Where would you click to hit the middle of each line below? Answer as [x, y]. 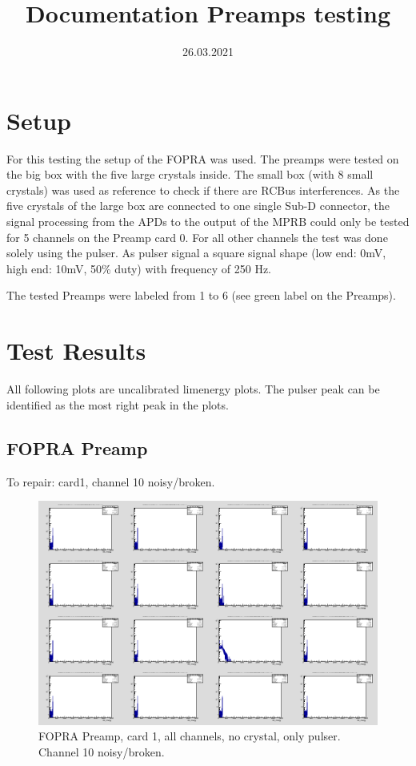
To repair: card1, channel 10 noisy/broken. [111, 481]
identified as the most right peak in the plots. [118, 404]
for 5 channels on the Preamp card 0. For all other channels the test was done [197, 237]
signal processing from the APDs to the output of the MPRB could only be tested [208, 222]
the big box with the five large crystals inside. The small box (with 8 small [190, 174]
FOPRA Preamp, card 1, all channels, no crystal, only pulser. [190, 736]
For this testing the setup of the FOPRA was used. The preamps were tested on [203, 158]
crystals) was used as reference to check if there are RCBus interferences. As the [203, 189]
